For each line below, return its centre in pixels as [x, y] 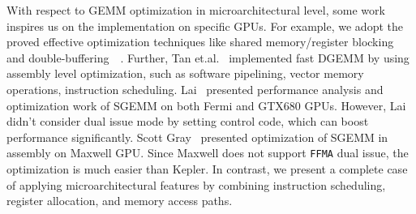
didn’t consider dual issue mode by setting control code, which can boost [188, 121]
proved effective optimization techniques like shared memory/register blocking [200, 42]
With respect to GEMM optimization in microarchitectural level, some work [196, 10]
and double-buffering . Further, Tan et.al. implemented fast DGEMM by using [208, 57]
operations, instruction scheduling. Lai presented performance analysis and [195, 89]
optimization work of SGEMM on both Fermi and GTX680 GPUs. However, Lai [206, 105]
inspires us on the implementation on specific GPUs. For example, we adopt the [205, 26]
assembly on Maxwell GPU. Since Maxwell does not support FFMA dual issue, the [208, 153]
